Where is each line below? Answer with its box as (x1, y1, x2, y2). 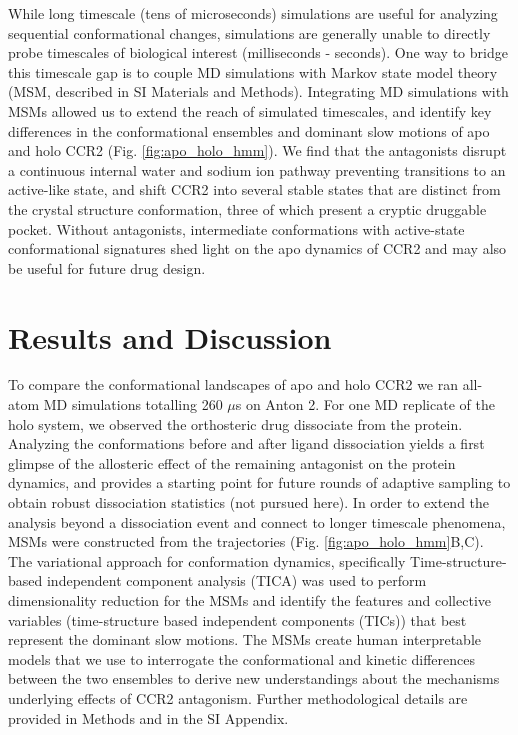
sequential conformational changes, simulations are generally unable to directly (8, 22, 491, 43)
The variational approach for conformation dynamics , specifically (8, 550, 406, 571)
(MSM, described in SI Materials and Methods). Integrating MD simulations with (8, 81, 509, 102)
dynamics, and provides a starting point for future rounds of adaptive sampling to (8, 472, 511, 493)
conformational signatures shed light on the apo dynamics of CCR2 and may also (8, 238, 507, 259)
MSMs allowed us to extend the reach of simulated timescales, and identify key (8, 100, 492, 121)
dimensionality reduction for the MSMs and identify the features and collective (8, 589, 491, 610)
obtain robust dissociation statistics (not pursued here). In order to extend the (8, 492, 490, 512)
